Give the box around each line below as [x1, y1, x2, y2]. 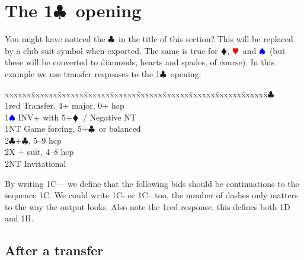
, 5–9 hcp [28, 134, 62, 146]
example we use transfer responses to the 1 [5, 67, 160, 80]
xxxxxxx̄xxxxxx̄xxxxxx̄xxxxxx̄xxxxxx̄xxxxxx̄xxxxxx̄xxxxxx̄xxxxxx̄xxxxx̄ [5, 87, 268, 100]
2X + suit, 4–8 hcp [5, 145, 74, 158]
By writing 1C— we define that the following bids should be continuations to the [5, 177, 299, 189]
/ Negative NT [82, 110, 137, 123]
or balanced [98, 122, 141, 135]
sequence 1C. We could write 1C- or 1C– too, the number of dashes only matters [5, 189, 298, 201]
